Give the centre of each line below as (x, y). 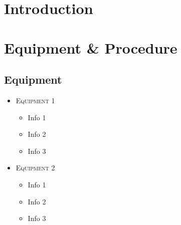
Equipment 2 (35, 168)
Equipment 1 (35, 100)
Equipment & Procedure (91, 47)
